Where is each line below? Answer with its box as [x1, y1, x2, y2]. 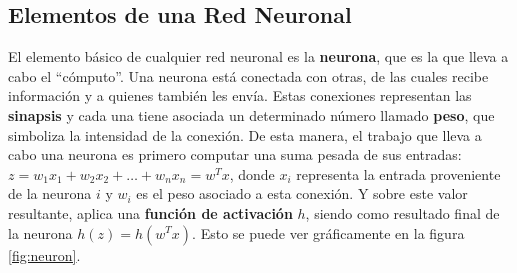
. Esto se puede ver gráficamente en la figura [192, 222, 465, 243]
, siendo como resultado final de [305, 202, 500, 223]
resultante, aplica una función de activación [8, 202, 293, 223]
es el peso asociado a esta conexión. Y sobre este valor [136, 183, 468, 204]
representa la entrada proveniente [296, 163, 501, 184]
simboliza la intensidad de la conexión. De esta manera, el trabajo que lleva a [8, 124, 482, 145]
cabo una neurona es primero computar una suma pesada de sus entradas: [8, 144, 462, 165]
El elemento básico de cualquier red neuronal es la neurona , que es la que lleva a [8, 46, 509, 67]
